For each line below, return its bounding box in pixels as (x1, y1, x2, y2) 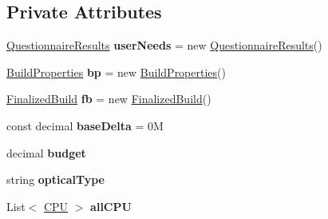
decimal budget (6, 144, 86, 161)
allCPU (90, 197, 132, 214)
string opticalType (6, 171, 105, 188)
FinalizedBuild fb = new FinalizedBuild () (6, 90, 211, 107)
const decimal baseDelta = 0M (6, 117, 164, 133)
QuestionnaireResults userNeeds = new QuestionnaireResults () (6, 37, 322, 54)
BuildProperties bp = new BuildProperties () (6, 63, 226, 80)
